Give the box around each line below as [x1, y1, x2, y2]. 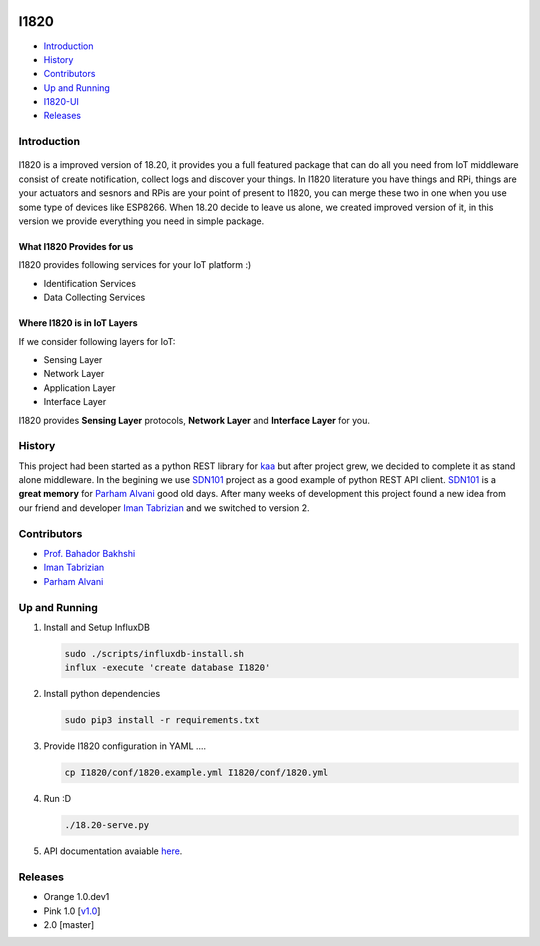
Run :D [43, 793, 72, 805]
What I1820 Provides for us [18, 240, 134, 252]
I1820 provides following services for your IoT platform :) [18, 259, 252, 271]
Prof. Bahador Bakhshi [43, 547, 136, 559]
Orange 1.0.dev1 [43, 891, 110, 903]
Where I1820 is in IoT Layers [18, 317, 138, 329]
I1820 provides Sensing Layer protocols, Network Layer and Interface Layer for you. [18, 414, 370, 426]
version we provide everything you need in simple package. [18, 215, 265, 227]
